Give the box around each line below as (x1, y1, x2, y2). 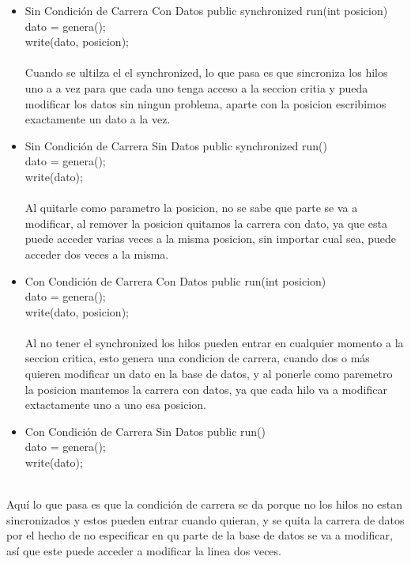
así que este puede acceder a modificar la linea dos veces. (6, 543, 281, 558)
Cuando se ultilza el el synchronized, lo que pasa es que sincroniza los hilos (25, 64, 388, 81)
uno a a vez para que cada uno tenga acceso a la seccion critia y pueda (25, 79, 368, 96)
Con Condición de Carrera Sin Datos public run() (25, 422, 266, 439)
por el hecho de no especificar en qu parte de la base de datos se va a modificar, (6, 527, 393, 543)
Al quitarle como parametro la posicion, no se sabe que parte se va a (25, 199, 358, 216)
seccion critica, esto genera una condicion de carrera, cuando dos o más (25, 350, 370, 366)
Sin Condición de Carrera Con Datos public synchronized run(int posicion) (25, 2, 388, 18)
